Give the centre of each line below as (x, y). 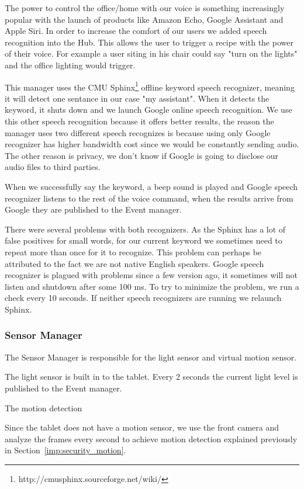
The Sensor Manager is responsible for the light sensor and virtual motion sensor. (151, 357)
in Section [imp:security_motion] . (65, 450)
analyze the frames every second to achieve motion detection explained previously (151, 438)
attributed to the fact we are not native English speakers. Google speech (134, 263)
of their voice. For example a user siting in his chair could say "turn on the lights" (151, 53)
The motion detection (44, 407)
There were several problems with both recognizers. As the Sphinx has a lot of (145, 229)
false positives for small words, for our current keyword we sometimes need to (144, 240)
